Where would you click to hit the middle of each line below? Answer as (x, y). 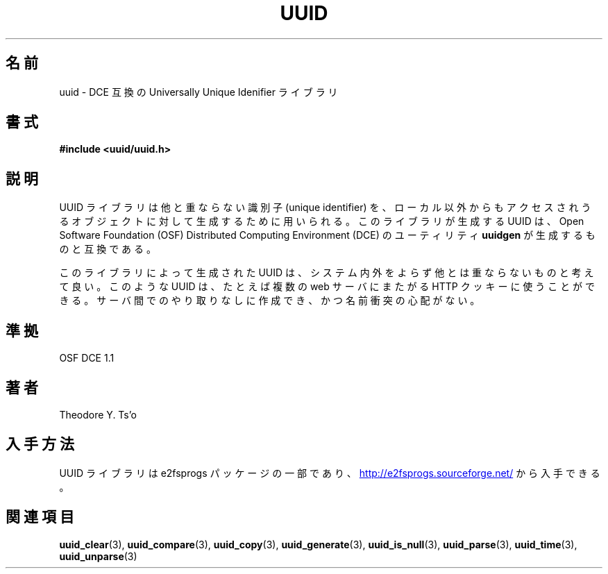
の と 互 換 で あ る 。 (108, 249)
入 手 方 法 (40, 444)
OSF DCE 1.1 (87, 358)
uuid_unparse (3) (98, 556)
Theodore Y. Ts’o (98, 414)
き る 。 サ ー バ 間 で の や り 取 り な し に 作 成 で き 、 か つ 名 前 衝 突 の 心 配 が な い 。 (270, 301)
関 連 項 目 (40, 517)
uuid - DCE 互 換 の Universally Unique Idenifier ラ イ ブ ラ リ (199, 92)
